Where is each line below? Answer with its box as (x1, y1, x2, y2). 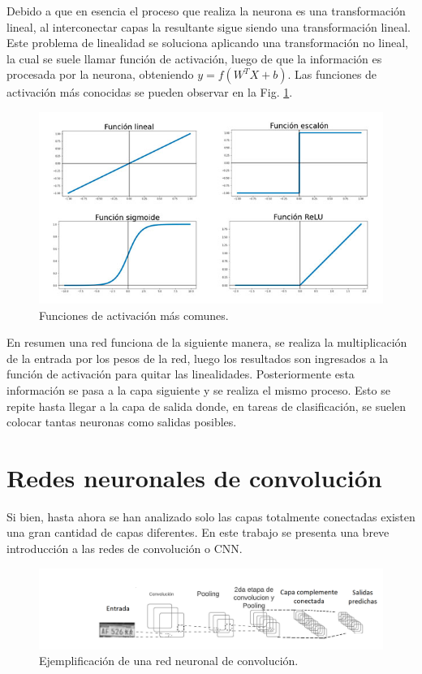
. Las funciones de (287, 66, 377, 83)
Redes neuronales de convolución (6, 460, 382, 494)
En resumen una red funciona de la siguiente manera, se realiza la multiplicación (6, 334, 407, 351)
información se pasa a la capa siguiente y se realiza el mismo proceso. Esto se (6, 381, 390, 398)
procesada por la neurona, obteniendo (6, 66, 194, 83)
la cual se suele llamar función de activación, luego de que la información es (6, 50, 382, 67)
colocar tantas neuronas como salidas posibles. (6, 413, 237, 430)
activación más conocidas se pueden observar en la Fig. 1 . (6, 84, 293, 101)
